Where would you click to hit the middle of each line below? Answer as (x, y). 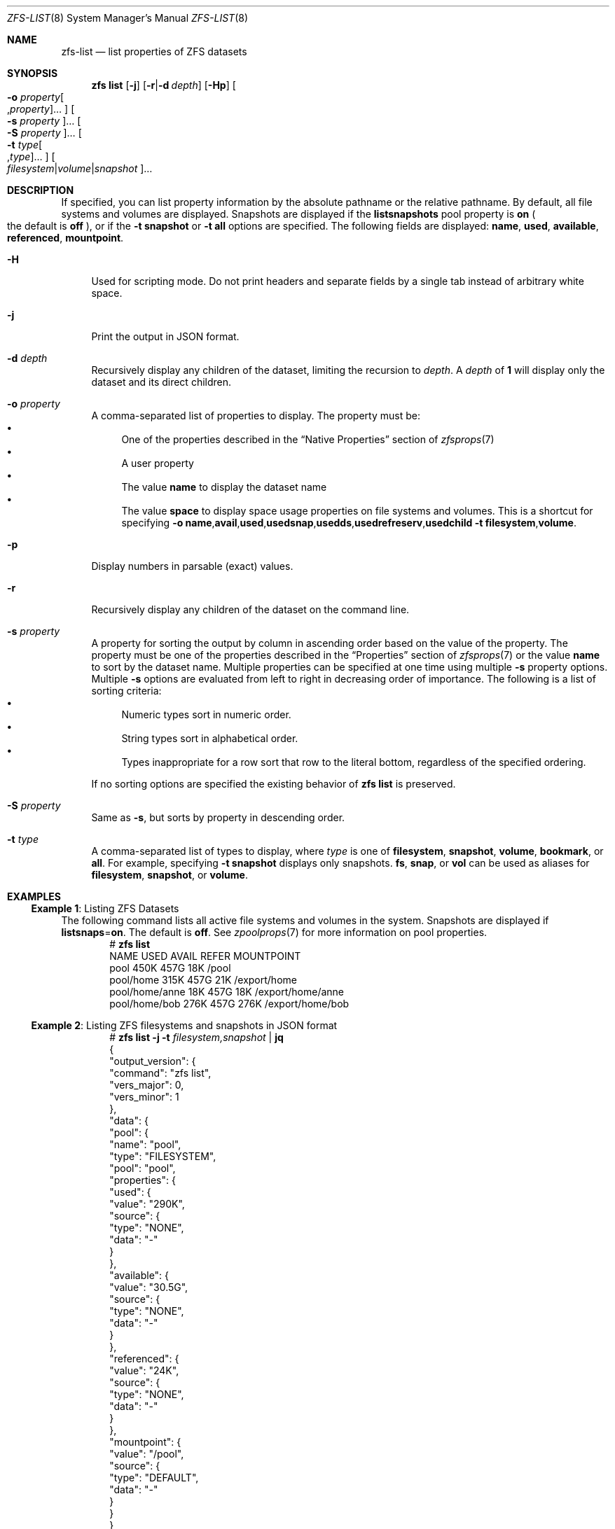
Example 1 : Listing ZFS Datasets (105, 908)
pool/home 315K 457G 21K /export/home (203, 980)
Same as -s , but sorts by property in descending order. (218, 817)
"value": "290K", (147, 1204)
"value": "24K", (144, 1370)
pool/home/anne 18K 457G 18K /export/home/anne (227, 992)
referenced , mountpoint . (65, 238)
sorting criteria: (126, 691)
